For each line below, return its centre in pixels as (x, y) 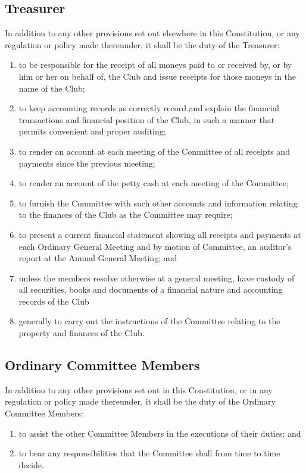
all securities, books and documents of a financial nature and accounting (151, 289)
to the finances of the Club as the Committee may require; (126, 214)
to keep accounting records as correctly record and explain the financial (149, 108)
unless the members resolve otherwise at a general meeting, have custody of (157, 278)
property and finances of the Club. (82, 333)
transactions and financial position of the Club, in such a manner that (147, 119)
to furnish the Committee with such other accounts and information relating (158, 203)
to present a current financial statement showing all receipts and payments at (160, 234)
